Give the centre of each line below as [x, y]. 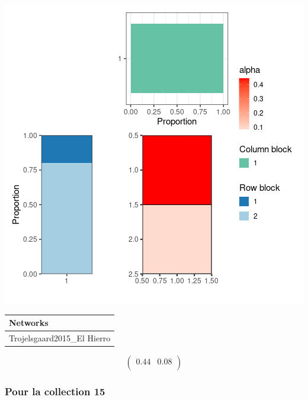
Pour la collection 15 [55, 391]
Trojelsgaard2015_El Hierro [60, 337]
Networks [29, 323]
